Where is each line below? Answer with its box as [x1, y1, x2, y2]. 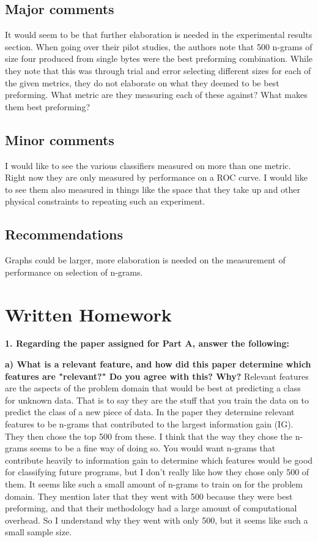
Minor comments [5, 130, 114, 149]
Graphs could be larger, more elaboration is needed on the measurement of [5, 254, 286, 266]
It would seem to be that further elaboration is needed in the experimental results [5, 28, 312, 41]
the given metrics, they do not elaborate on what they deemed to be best [5, 76, 279, 89]
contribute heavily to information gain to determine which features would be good [5, 453, 313, 466]
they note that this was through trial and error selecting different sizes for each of [5, 64, 311, 77]
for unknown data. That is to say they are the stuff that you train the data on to [5, 393, 309, 406]
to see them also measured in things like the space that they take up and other [5, 183, 301, 195]
